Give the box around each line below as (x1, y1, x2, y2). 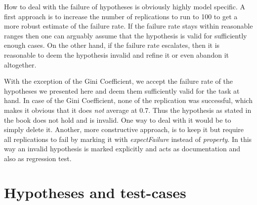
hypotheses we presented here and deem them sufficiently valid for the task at (4, 85, 240, 96)
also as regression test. (4, 153, 72, 163)
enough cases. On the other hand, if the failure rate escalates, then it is (4, 40, 220, 50)
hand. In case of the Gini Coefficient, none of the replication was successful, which (4, 95, 253, 105)
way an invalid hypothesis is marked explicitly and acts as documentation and (4, 143, 240, 154)
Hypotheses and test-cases (4, 182, 186, 202)
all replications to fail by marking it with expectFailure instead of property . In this (4, 134, 252, 144)
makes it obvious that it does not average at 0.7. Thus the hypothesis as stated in (4, 104, 252, 115)
